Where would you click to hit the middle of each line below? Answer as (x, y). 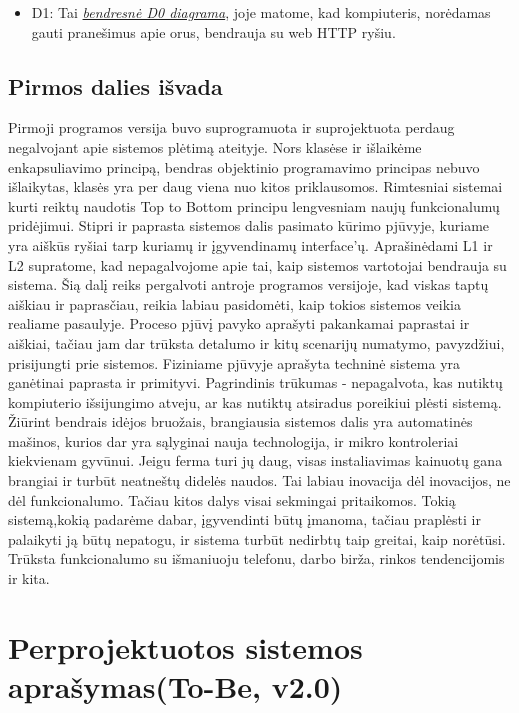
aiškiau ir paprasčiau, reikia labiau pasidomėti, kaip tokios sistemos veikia (234, 303)
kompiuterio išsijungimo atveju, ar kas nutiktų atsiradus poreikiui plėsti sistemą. (255, 401)
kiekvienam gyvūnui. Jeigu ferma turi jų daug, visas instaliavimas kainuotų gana (255, 460)
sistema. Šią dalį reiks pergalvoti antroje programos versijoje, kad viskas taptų (248, 284)
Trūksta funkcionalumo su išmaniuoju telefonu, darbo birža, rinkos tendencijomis (256, 558)
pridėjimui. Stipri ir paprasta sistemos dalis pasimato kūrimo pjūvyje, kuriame (249, 225)
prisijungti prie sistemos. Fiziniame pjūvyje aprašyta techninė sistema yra (234, 362)
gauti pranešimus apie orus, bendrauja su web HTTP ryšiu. (213, 31)
